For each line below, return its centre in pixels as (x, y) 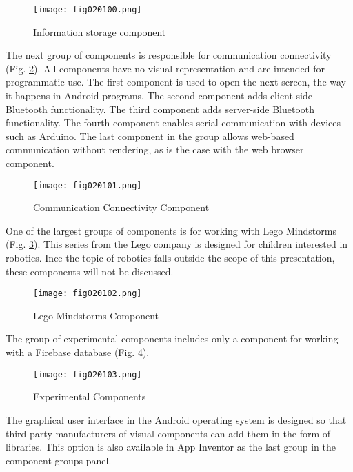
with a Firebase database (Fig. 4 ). (78, 352)
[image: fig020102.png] (88, 294)
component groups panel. (59, 460)
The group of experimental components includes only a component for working (172, 338)
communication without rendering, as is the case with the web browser (155, 149)
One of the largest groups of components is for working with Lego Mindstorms (171, 230)
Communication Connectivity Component (121, 207)
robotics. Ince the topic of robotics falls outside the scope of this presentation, (170, 258)
